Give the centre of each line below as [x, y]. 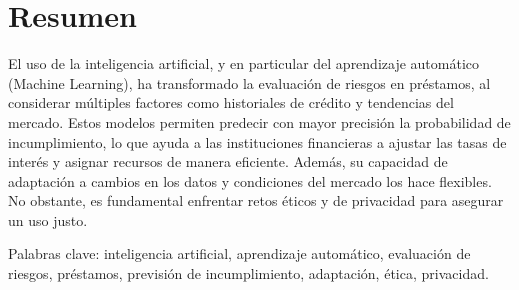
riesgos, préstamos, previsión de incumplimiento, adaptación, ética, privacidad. [248, 273]
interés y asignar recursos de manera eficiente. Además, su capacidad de [228, 161]
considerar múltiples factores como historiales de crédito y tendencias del [231, 102]
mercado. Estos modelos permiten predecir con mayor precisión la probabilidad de [259, 121]
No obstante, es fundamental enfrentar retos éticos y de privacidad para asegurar [256, 200]
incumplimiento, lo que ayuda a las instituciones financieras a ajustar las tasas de [257, 141]
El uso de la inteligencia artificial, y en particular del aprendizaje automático [244, 63]
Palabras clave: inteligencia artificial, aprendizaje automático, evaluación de [239, 253]
